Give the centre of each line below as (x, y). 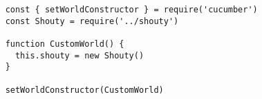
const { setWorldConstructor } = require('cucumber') (131, 10)
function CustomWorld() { (65, 44)
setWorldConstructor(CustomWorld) (84, 90)
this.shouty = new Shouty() (79, 55)
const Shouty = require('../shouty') (92, 21)
